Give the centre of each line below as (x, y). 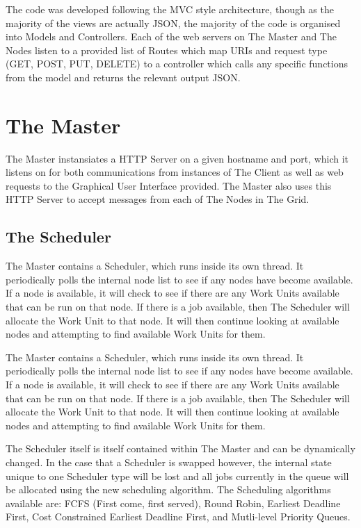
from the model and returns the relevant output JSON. (123, 77)
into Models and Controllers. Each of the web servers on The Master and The (171, 36)
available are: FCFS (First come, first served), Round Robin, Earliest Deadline (173, 503)
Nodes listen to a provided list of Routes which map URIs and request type (167, 50)
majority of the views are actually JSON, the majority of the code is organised (173, 23)
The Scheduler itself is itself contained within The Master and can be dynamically (180, 448)
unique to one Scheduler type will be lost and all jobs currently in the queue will (177, 476)
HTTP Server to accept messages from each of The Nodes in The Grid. (158, 199)
